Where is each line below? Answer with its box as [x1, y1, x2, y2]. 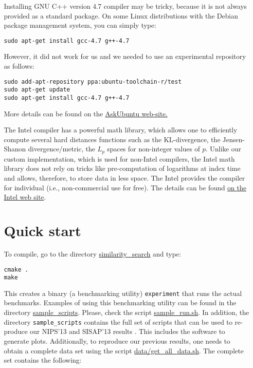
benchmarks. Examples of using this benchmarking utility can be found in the [4, 297, 236, 308]
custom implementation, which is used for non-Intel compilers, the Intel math [4, 153, 235, 164]
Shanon [4, 144, 26, 154]
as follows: [4, 61, 35, 71]
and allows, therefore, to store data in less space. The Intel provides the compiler [4, 173, 245, 183]
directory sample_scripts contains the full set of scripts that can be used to [4, 316, 233, 327]
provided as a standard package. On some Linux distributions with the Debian [4, 10, 238, 20]
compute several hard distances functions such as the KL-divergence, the [4, 134, 220, 144]
